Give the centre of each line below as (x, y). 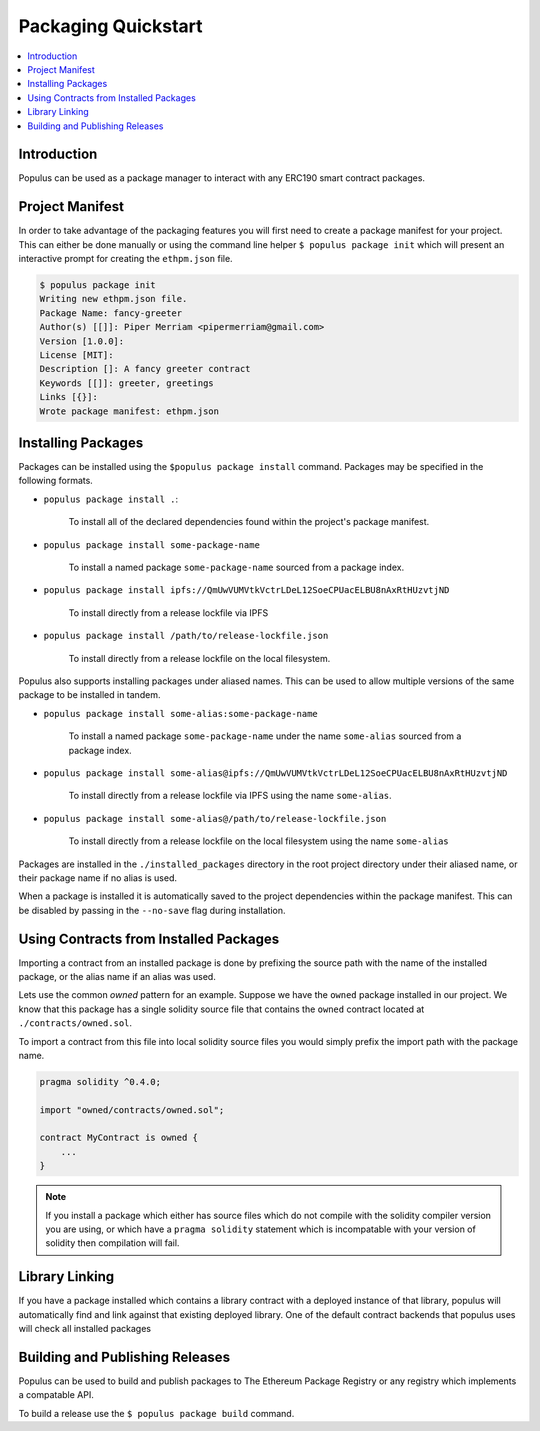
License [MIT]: (76, 355)
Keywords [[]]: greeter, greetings (126, 383)
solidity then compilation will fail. (112, 1243)
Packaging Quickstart (111, 26)
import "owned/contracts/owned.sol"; (132, 1109)
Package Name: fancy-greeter (111, 313)
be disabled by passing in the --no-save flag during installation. (152, 910)
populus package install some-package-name (151, 544)
